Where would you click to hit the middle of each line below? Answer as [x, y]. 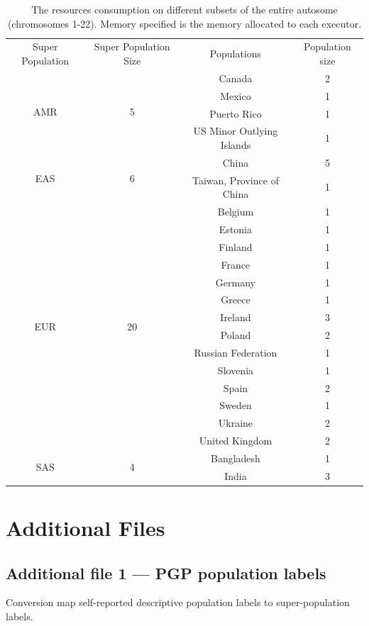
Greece [236, 300]
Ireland [236, 317]
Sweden [236, 405]
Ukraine [236, 423]
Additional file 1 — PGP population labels [166, 572]
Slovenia [236, 370]
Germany [235, 282]
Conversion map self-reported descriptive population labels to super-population [178, 602]
